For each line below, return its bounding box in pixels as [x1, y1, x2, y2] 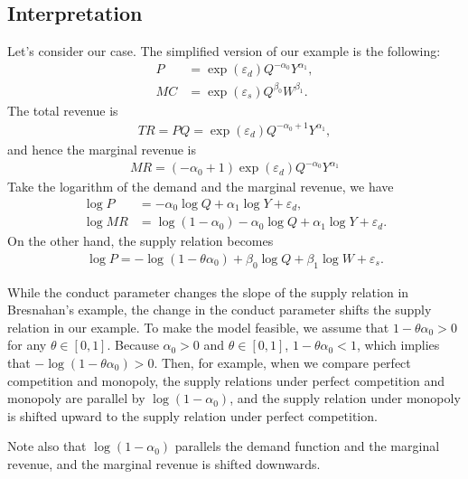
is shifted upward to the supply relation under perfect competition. [7, 406, 378, 425]
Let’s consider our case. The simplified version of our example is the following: [7, 42, 441, 61]
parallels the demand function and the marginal [174, 437, 440, 456]
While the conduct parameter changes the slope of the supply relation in [7, 282, 409, 301]
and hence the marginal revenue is [7, 139, 196, 158]
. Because [107, 335, 159, 354]
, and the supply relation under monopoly [229, 389, 461, 408]
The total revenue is [7, 100, 118, 119]
